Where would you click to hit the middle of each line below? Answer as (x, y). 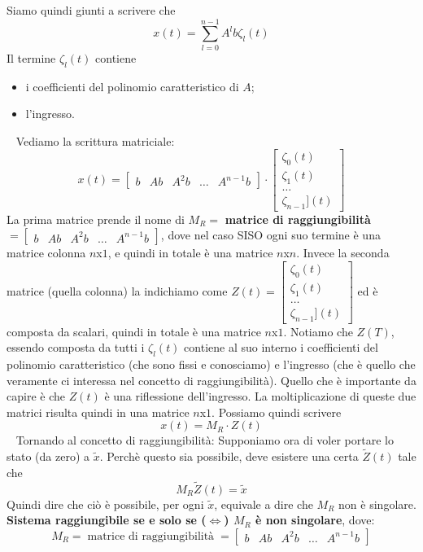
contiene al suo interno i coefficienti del (281, 347)
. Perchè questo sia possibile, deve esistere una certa (229, 456)
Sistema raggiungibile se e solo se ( (107, 520)
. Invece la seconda (343, 253)
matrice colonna (46, 253)
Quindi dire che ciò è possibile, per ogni (105, 504)
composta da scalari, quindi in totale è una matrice (134, 331)
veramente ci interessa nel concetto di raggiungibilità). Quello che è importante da (211, 380)
